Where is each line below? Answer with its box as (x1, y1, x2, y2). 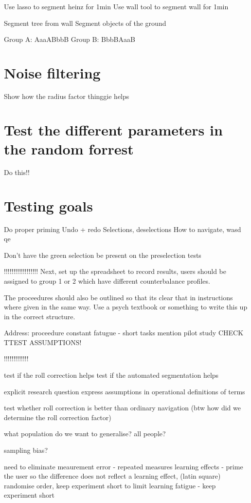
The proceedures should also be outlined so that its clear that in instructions (4, 292, 233, 302)
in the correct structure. (4, 311, 75, 321)
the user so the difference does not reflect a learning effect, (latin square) (4, 471, 221, 481)
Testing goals (4, 195, 93, 215)
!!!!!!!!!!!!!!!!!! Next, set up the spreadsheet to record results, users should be (4, 266, 227, 276)
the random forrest (4, 138, 134, 158)
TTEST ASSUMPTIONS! (4, 337, 82, 347)
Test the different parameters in (4, 119, 223, 139)
